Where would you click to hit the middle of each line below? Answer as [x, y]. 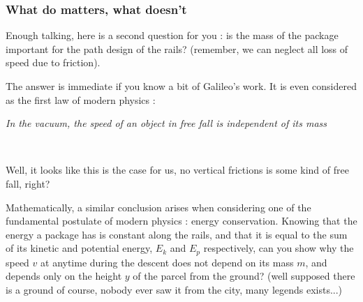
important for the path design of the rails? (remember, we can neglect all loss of [177, 48]
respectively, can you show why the [279, 248]
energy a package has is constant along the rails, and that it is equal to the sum [177, 234]
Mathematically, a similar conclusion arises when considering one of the [158, 207]
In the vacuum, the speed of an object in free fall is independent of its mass [166, 123]
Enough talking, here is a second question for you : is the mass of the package [172, 35]
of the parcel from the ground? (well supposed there [244, 276]
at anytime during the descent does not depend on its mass [167, 262]
